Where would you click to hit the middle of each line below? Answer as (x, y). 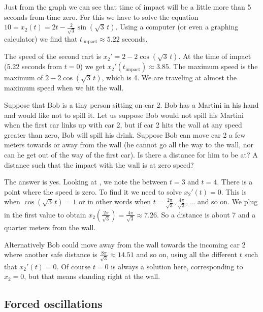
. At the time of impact (215, 56)
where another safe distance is (51, 254)
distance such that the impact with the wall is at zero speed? (99, 164)
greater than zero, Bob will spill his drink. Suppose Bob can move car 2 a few (125, 134)
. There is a (235, 182)
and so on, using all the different (187, 254)
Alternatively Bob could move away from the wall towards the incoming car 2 (125, 244)
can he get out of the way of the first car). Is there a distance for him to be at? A (131, 154)
